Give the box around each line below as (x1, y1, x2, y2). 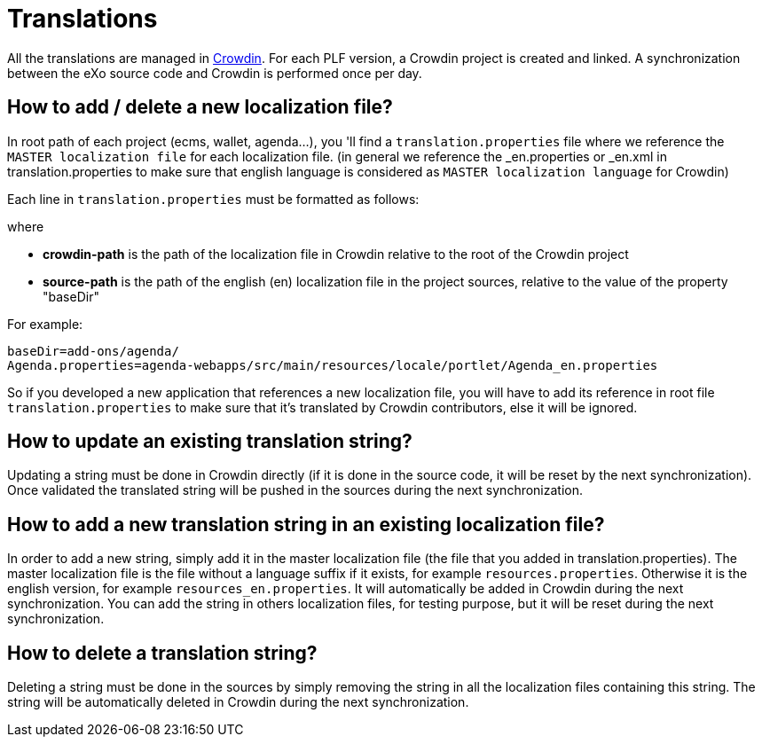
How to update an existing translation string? (7, 430, 412, 453)
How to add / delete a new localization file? (7, 96, 393, 119)
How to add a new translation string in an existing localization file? (7, 513, 605, 536)
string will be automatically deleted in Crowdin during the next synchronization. (7, 694, 469, 710)
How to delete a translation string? (7, 641, 318, 664)
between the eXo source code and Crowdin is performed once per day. (7, 65, 422, 81)
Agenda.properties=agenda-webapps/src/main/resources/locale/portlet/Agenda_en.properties (7, 357, 658, 372)
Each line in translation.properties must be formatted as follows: (7, 191, 420, 207)
